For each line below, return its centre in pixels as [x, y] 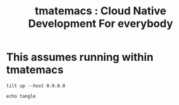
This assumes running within [80, 57]
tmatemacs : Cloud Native [101, 11]
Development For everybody [101, 24]
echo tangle [21, 96]
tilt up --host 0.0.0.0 [36, 86]
